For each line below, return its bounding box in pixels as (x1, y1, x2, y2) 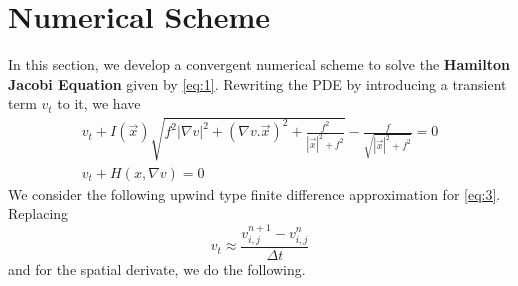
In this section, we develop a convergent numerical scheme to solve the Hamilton (8, 54, 510, 75)
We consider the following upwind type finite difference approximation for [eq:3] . (8, 183, 501, 204)
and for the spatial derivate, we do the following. (8, 258, 306, 279)
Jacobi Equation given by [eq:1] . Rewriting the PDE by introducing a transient (8, 73, 507, 94)
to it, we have (57, 93, 141, 114)
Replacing (8, 203, 69, 224)
